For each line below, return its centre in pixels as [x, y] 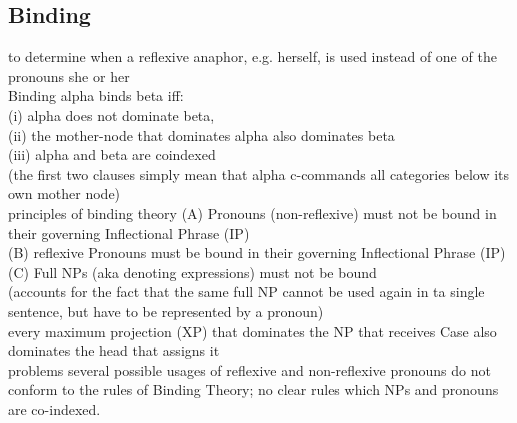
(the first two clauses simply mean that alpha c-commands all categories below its [259, 173]
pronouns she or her [69, 75]
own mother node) [64, 193]
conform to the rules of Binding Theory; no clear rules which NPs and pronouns [253, 389]
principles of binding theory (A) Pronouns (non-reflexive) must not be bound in [252, 212]
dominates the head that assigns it [114, 350]
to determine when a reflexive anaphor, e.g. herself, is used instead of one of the [252, 56]
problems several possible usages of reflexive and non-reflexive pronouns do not [249, 369]
